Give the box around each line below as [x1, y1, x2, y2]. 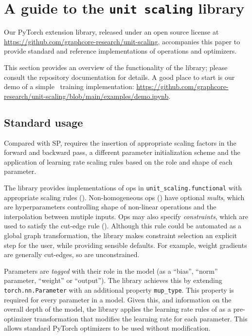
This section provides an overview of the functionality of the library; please [4, 62, 228, 73]
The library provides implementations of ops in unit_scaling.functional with [4, 182, 242, 192]
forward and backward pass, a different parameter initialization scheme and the [4, 147, 240, 157]
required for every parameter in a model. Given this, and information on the [4, 294, 232, 304]
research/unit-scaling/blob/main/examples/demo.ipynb [4, 91, 169, 101]
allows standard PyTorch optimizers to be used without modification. [4, 323, 211, 333]
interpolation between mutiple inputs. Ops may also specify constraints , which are [4, 211, 248, 221]
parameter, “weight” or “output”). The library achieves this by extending [4, 275, 222, 285]
